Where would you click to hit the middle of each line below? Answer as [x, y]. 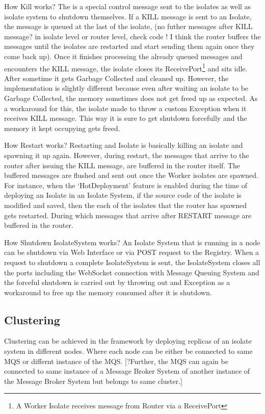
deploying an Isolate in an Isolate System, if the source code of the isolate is [123, 195]
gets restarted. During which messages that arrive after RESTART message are [128, 215]
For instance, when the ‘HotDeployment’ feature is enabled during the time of [126, 185]
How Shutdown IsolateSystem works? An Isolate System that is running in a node [132, 242]
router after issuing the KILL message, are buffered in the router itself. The [122, 165]
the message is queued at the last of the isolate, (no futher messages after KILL [128, 26]
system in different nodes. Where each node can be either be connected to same [128, 351]
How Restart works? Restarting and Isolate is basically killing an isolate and [124, 145]
